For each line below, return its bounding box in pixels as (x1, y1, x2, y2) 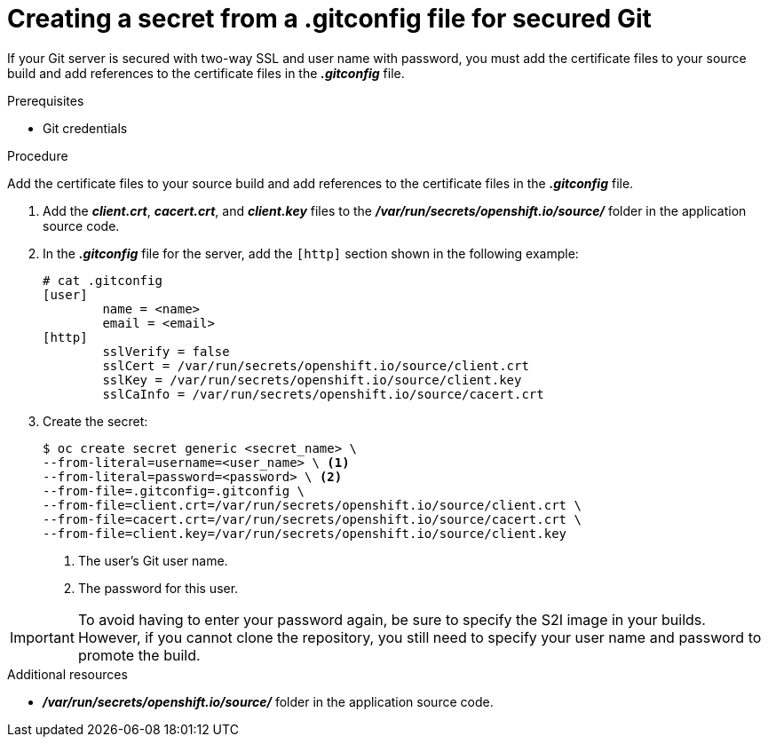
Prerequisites (7, 92, 84, 108)
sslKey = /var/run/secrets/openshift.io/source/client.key (102, 372, 522, 387)
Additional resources (7, 666, 128, 682)
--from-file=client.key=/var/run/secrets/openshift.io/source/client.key (43, 526, 567, 541)
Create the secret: (43, 413, 148, 429)
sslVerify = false (102, 344, 230, 359)
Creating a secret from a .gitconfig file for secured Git (7, 4, 652, 34)
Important (10, 628, 75, 646)
